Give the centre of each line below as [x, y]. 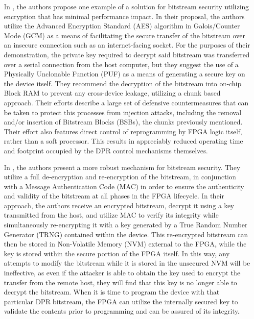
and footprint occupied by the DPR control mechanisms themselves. [106, 150]
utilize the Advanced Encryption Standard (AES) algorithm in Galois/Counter [122, 26]
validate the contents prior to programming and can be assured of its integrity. [122, 311]
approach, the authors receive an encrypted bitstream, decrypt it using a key [119, 205]
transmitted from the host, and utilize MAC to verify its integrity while [111, 215]
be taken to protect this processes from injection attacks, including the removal [123, 112]
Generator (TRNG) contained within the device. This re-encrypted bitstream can [126, 234]
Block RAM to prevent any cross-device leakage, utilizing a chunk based [112, 93]
